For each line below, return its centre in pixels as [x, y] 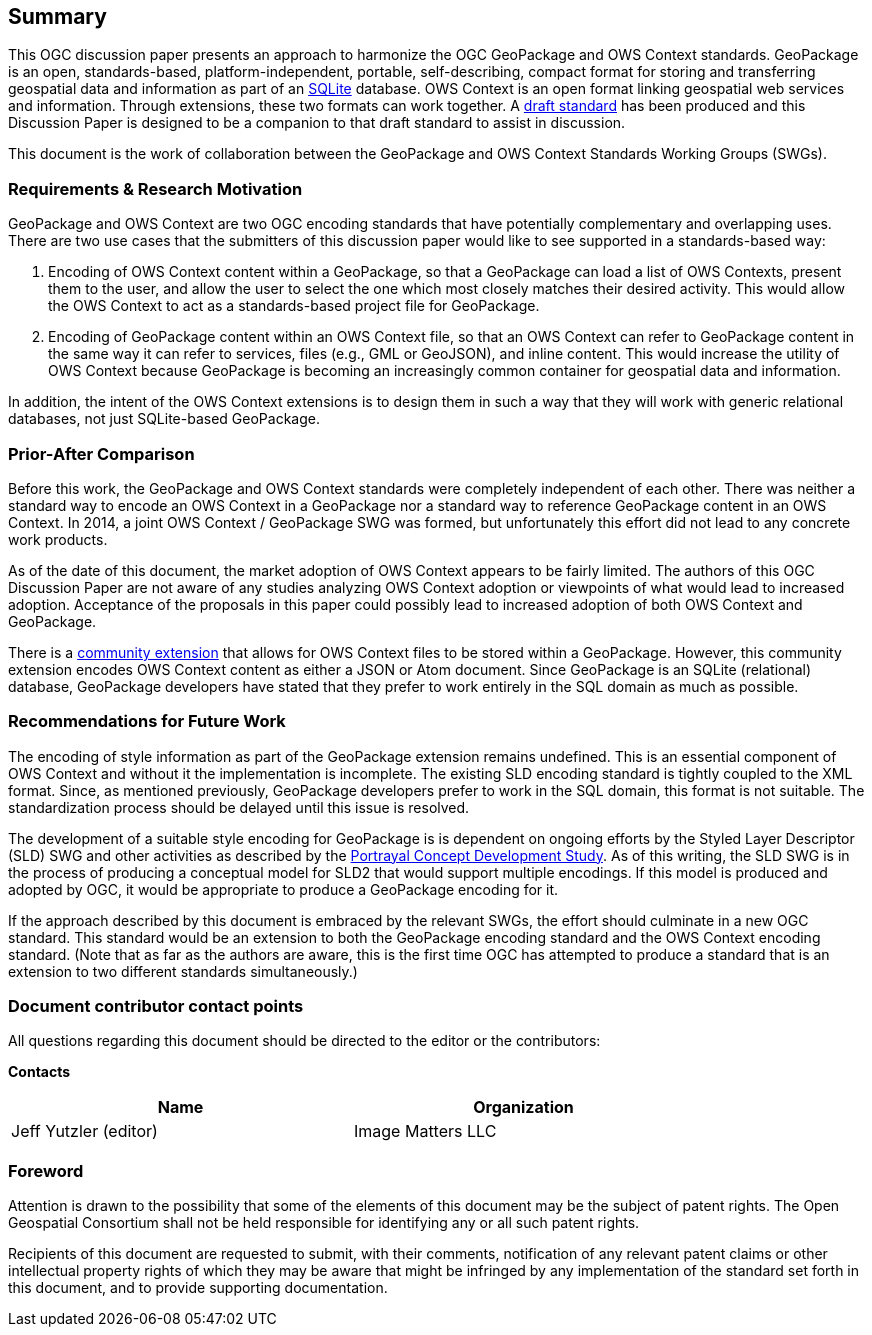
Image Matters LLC [425, 1131]
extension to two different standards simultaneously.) [183, 971]
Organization [523, 1107]
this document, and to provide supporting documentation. [198, 1288]
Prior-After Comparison [101, 453]
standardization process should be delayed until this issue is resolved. [239, 807]
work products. [58, 539]
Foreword [46, 1170]
